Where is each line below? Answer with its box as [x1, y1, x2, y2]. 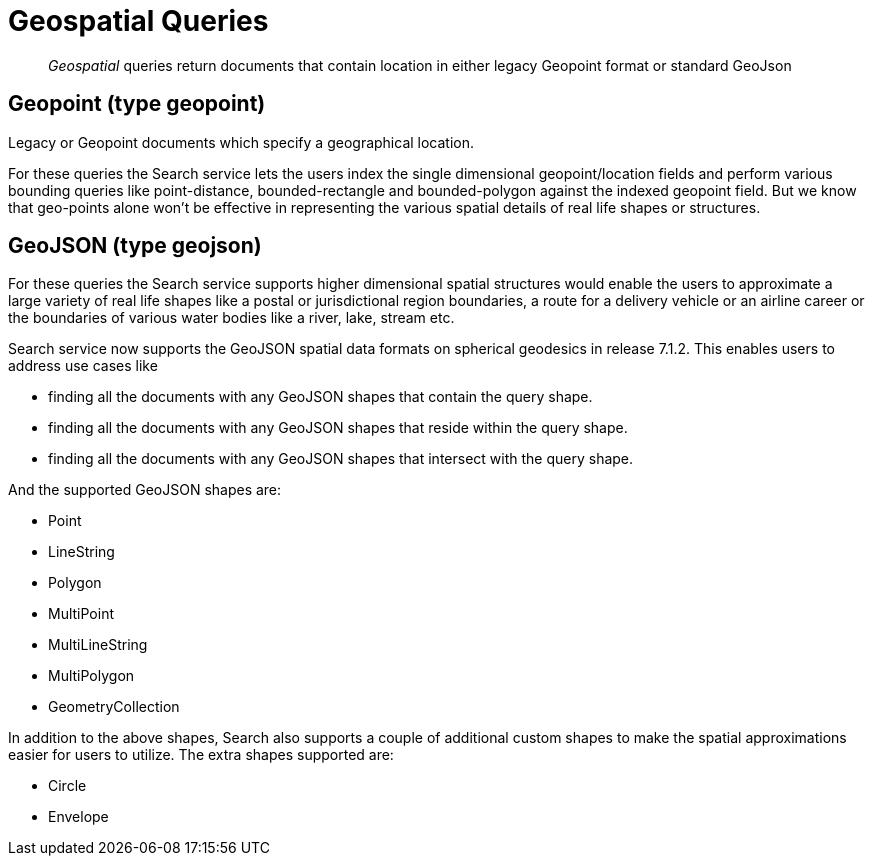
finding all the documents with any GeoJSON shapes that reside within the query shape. [48, 419, 628, 437]
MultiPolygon [48, 667, 135, 685]
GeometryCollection [48, 698, 180, 716]
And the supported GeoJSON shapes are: [8, 481, 282, 499]
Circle [48, 777, 87, 795]
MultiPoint [48, 605, 114, 623]
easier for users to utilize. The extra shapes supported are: [8, 746, 394, 764]
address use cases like [8, 357, 158, 375]
